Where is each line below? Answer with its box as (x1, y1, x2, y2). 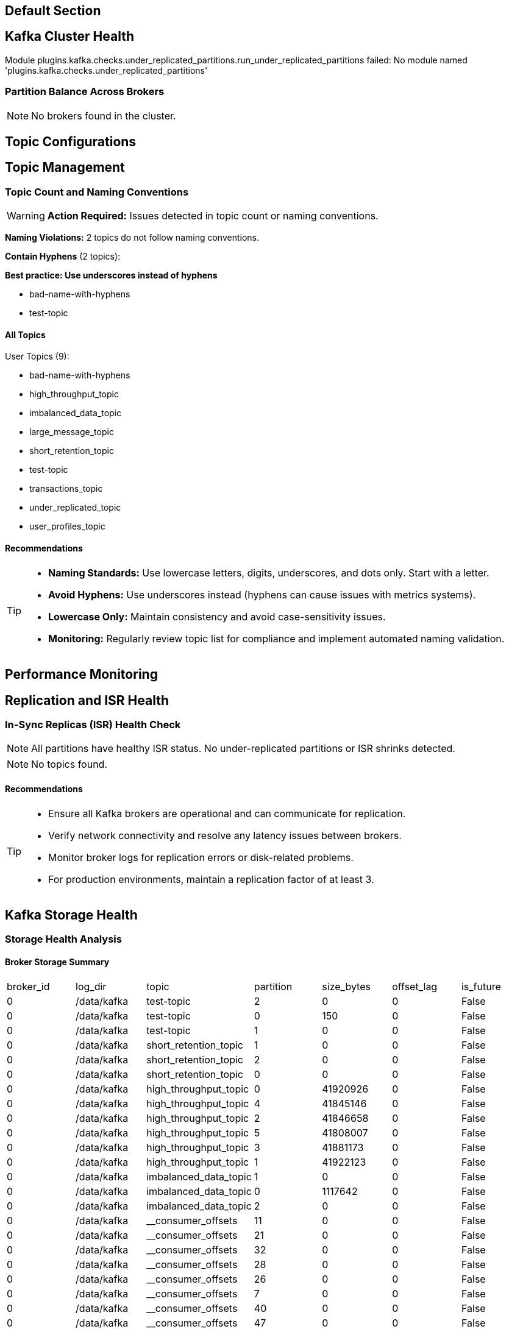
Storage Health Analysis (5, 933, 122, 946)
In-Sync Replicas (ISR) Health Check (5, 718, 181, 731)
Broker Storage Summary (5, 956, 110, 967)
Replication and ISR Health (5, 692, 169, 708)
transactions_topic (29, 483, 103, 494)
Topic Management (5, 160, 125, 175)
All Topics (5, 329, 46, 340)
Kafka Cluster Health (5, 29, 134, 44)
